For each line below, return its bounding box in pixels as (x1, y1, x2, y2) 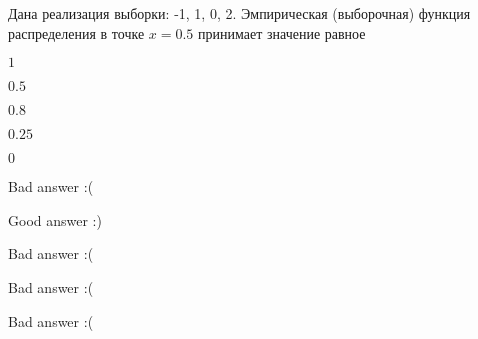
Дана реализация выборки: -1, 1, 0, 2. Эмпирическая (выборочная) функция (8, 3, 471, 23)
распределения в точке (8, 22, 145, 43)
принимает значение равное (198, 22, 366, 43)
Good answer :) (8, 209, 102, 230)
